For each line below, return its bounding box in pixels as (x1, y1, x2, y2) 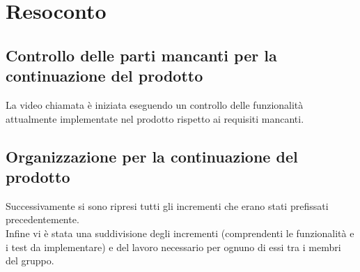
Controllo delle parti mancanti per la (6, 44, 277, 66)
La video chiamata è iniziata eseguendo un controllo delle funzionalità (6, 97, 304, 112)
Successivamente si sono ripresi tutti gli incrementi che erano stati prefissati (6, 198, 329, 213)
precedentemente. (6, 212, 79, 227)
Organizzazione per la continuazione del (6, 145, 298, 167)
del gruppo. (6, 253, 54, 268)
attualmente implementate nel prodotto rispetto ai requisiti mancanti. (6, 111, 304, 126)
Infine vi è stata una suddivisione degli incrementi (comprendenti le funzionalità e (6, 225, 354, 240)
